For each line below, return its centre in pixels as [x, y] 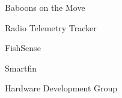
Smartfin [21, 68]
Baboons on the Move [45, 7]
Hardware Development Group [61, 88]
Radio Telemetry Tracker [51, 27]
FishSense [23, 48]
